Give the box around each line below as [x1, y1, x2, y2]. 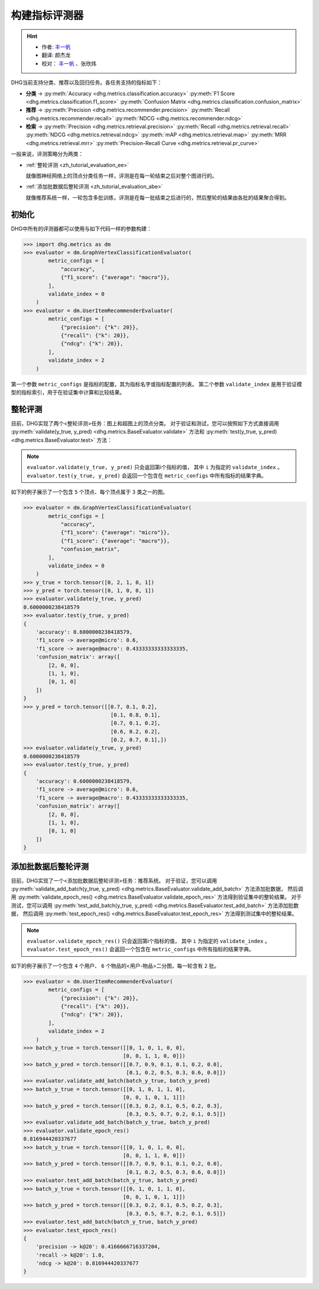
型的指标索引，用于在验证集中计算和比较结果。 [11, 389, 125, 396]
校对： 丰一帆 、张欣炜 [41, 60, 97, 67]
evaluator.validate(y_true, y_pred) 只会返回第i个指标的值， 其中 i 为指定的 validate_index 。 [27, 464, 283, 471]
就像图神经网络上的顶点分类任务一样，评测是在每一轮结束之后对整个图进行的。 [25, 172, 217, 179]
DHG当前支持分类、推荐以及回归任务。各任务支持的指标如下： [11, 79, 162, 86]
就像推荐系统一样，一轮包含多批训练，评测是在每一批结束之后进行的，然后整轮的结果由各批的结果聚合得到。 [25, 194, 289, 201]
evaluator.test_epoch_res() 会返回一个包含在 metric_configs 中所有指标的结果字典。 [27, 945, 254, 953]
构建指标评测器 [11, 9, 84, 22]
